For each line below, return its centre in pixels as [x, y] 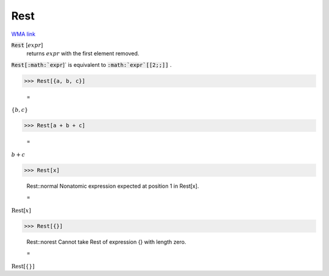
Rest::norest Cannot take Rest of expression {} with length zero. [106, 242]
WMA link [23, 34]
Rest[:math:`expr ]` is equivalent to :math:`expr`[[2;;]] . [91, 64]
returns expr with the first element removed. [83, 53]
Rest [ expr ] [27, 45]
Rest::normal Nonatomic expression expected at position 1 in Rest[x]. [113, 186]
